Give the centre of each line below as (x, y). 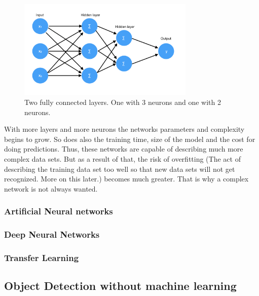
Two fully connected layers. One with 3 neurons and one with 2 (123, 102)
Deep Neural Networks (52, 234)
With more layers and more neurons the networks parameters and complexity (124, 129)
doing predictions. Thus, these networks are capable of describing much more (124, 149)
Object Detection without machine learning (120, 286)
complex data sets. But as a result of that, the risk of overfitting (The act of (122, 159)
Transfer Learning (42, 258)
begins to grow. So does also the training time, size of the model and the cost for (130, 139)
